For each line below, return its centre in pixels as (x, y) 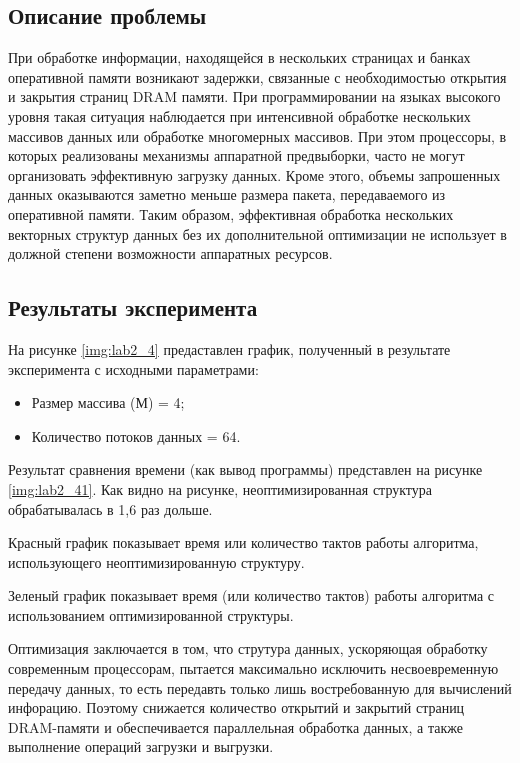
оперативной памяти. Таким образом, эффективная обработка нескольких (231, 213)
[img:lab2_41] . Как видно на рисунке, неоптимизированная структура (220, 488)
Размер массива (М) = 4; (108, 402)
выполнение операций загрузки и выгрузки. (141, 746)
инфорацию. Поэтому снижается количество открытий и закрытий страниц (236, 707)
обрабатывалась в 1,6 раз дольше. (110, 508)
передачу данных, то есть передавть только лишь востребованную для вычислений (260, 687)
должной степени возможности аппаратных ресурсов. (170, 253)
